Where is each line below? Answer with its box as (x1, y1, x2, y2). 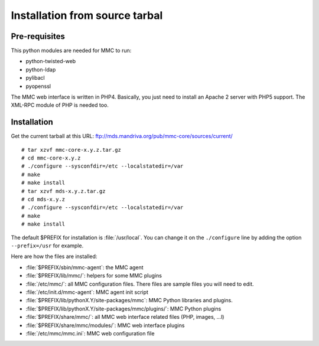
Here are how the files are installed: (11, 253, 97, 260)
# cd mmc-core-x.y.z (21, 155, 81, 162)
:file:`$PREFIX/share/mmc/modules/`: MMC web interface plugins (25, 322, 185, 329)
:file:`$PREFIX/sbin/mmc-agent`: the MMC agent (25, 263, 144, 271)
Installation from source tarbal (11, 9, 163, 22)
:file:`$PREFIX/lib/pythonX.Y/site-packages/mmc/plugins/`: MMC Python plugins (25, 305, 222, 312)
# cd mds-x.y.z (21, 196, 66, 203)
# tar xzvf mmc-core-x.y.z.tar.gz (21, 146, 121, 153)
